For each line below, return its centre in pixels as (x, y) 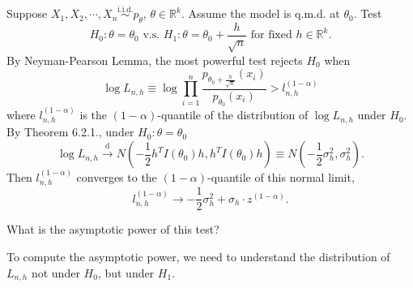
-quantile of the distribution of (233, 115)
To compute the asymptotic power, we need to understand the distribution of (198, 256)
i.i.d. (126, 9)
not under (55, 272)
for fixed (271, 35)
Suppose (27, 13)
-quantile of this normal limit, (281, 176)
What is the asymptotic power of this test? (113, 229)
